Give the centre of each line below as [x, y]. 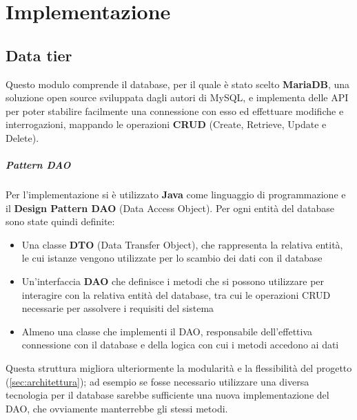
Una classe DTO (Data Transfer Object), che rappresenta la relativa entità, [182, 244]
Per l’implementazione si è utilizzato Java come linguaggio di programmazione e [176, 195]
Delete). [22, 137]
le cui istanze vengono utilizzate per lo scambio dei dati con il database [172, 258]
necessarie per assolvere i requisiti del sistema [118, 308]
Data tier [39, 55]
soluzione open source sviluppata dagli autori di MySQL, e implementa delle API [177, 97]
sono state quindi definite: [60, 221]
